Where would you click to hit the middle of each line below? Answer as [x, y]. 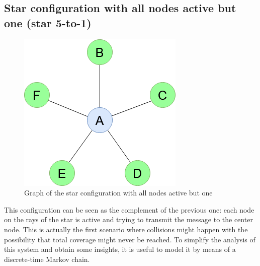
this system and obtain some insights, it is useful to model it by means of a [120, 249]
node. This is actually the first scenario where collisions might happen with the [126, 229]
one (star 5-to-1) [48, 22]
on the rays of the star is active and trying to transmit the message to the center [128, 219]
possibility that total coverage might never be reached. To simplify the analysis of [130, 239]
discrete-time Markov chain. [47, 259]
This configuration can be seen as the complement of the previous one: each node [129, 209]
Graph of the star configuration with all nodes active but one [118, 193]
